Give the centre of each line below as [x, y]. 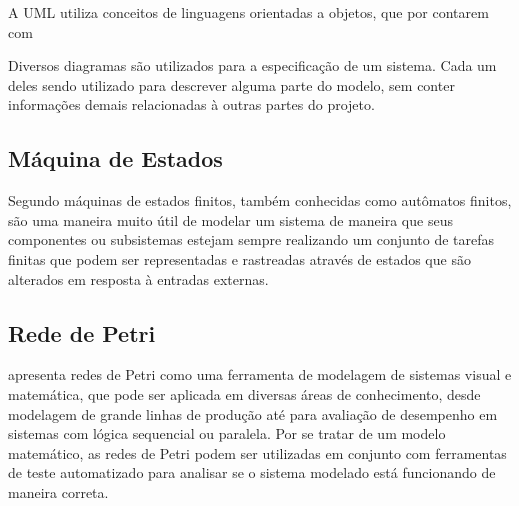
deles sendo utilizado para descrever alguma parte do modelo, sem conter [231, 84]
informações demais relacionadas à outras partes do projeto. [191, 104]
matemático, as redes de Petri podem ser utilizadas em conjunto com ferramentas [257, 452]
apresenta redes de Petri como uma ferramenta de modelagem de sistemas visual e [260, 374]
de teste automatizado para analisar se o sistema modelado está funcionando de [252, 472]
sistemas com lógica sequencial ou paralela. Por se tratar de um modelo [227, 433]
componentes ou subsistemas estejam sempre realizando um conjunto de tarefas [251, 239]
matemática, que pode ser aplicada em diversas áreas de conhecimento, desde [244, 393]
